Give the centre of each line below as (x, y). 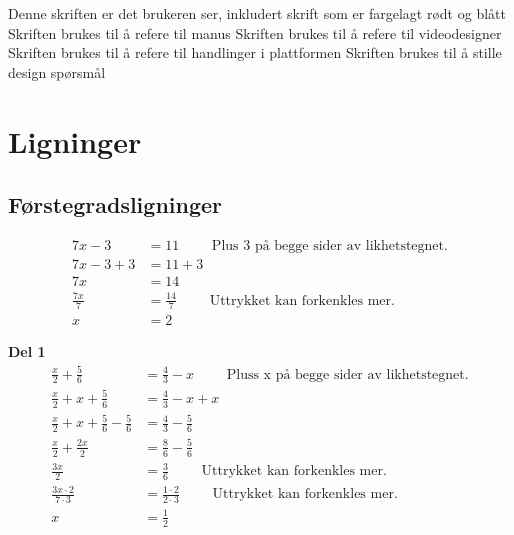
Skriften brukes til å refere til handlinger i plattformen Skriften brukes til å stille (255, 52)
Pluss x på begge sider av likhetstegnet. (347, 374)
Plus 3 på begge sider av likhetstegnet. (329, 245)
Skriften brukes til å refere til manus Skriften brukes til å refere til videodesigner (255, 32)
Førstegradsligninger (115, 204)
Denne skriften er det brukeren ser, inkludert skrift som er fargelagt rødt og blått (257, 13)
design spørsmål (57, 71)
